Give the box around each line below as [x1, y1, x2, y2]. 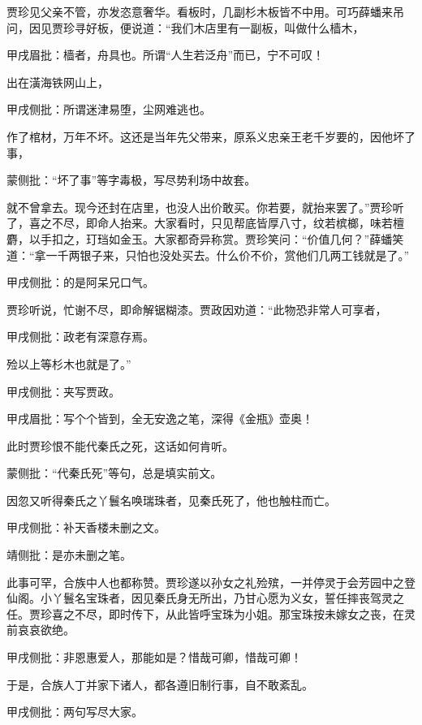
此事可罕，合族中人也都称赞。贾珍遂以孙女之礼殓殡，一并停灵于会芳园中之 [6, 573, 404, 590]
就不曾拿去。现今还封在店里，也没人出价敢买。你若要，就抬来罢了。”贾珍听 [6, 198, 404, 215]
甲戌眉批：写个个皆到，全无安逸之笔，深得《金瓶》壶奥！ [6, 410, 313, 427]
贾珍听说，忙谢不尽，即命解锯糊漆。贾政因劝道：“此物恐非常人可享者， [6, 300, 387, 317]
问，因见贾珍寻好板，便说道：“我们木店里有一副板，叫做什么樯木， [6, 19, 364, 36]
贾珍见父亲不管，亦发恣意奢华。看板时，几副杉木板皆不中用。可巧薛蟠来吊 [6, 3, 404, 19]
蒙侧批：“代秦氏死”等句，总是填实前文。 [6, 464, 222, 481]
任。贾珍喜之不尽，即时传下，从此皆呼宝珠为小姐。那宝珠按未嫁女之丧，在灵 [6, 605, 416, 622]
